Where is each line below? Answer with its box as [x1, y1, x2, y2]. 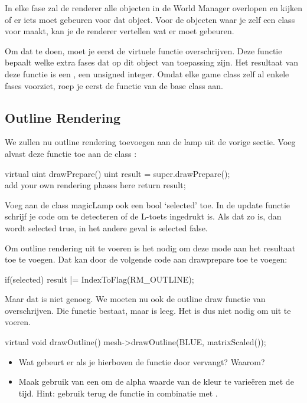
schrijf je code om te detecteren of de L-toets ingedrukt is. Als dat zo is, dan [5, 210, 282, 222]
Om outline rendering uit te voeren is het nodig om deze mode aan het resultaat [5, 241, 296, 254]
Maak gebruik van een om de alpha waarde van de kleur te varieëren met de [18, 375, 294, 388]
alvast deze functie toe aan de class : [5, 147, 137, 159]
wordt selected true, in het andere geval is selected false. [5, 221, 208, 234]
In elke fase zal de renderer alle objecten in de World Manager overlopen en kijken [5, 2, 302, 14]
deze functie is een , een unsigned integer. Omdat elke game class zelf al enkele [5, 67, 289, 80]
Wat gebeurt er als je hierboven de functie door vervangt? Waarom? [18, 355, 265, 368]
